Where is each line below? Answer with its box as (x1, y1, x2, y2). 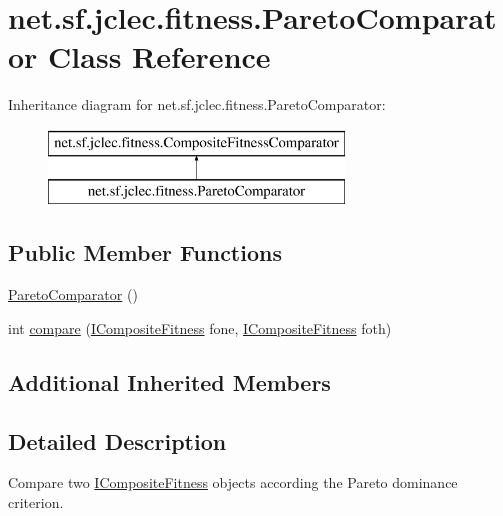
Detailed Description (8, 425, 227, 456)
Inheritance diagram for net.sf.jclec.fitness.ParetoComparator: (8, 94, 386, 115)
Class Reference (48, 36, 271, 77)
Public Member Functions (8, 237, 282, 268)
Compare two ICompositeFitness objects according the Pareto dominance (8, 472, 458, 493)
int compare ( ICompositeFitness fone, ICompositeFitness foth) (8, 317, 392, 338)
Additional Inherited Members (8, 366, 331, 397)
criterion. (8, 492, 64, 513)
